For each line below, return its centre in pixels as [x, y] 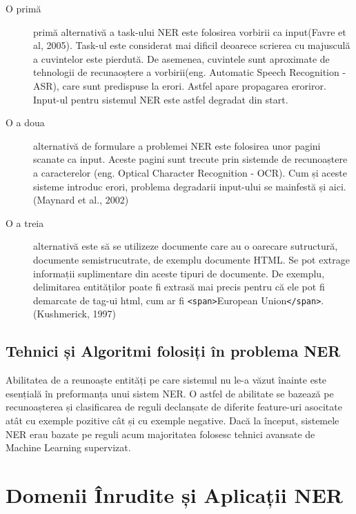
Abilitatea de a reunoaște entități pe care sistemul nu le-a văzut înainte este [166, 380]
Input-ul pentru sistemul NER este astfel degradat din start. [161, 99]
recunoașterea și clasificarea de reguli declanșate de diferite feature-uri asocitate [174, 407]
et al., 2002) [103, 200]
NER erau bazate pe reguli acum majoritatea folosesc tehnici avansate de [160, 434]
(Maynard [54, 200]
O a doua [25, 122]
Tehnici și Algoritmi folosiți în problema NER [173, 351]
